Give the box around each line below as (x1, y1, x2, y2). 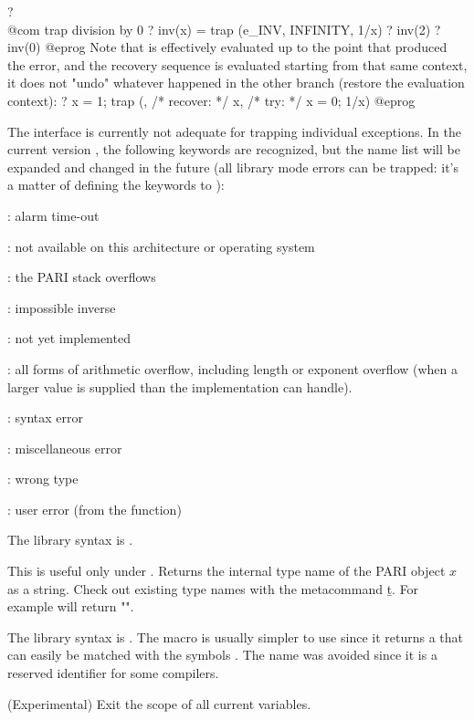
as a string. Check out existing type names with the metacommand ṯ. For (7, 579, 419, 598)
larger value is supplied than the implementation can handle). (7, 377, 353, 396)
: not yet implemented (7, 329, 131, 348)
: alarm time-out (7, 205, 100, 224)
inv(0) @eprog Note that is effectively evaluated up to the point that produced (7, 37, 448, 57)
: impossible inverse (7, 297, 116, 317)
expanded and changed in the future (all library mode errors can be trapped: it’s (7, 157, 458, 176)
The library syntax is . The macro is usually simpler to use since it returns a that (7, 627, 463, 646)
